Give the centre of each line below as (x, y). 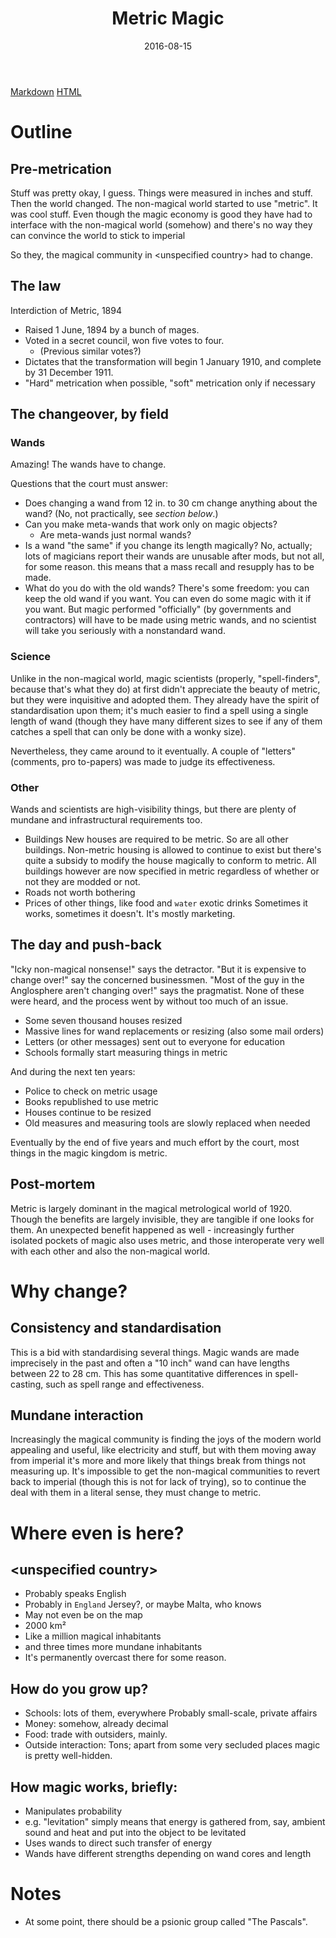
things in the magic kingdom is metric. (89, 1153)
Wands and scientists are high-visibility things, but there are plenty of (153, 809)
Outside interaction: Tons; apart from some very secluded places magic (172, 1745)
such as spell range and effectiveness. (125, 1384)
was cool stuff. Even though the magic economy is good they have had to (161, 214)
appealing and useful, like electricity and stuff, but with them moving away (163, 1450)
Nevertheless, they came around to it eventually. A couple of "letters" (153, 751)
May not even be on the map (83, 1615)
